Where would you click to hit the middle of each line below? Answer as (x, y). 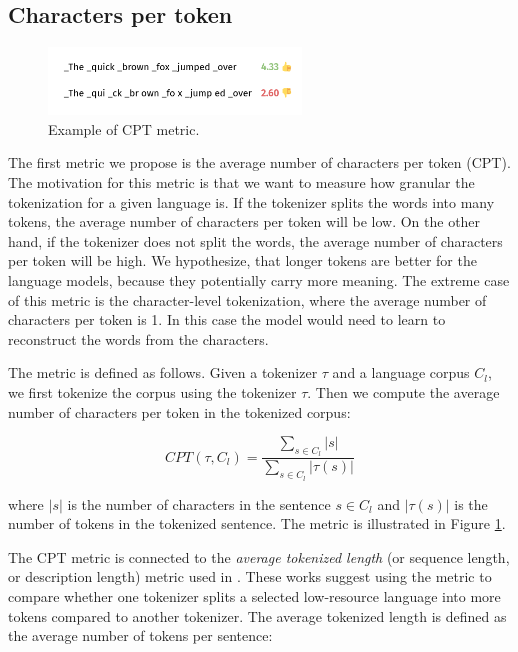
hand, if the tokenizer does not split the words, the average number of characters (255, 240)
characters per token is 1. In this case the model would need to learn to (227, 319)
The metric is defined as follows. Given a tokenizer (163, 372)
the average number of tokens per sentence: (140, 635)
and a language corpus (401, 372)
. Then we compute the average (403, 391)
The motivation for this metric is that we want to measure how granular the (241, 181)
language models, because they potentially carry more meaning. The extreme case (259, 279)
